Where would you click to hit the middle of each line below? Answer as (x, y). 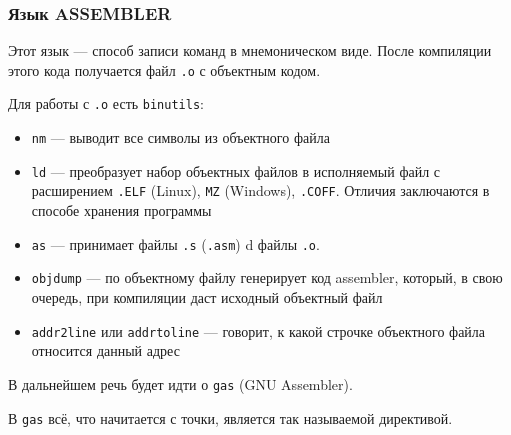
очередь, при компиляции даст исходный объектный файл (207, 297)
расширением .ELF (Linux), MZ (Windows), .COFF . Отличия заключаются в (260, 190)
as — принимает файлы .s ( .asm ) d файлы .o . (175, 243)
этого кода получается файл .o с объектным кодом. (164, 69)
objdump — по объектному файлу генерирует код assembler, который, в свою (267, 277)
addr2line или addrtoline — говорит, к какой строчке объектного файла (258, 330)
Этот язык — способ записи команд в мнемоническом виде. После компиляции (250, 50)
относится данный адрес (105, 350)
